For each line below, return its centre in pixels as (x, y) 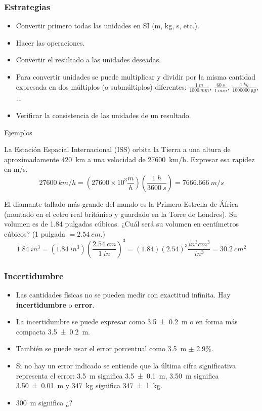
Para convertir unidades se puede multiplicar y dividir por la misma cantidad (136, 77)
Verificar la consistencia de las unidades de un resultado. (103, 115)
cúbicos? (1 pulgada (35, 233)
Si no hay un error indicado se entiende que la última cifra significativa (126, 366)
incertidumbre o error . (55, 304)
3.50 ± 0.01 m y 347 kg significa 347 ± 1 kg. (89, 385)
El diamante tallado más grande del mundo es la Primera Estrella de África (121, 203)
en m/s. (16, 169)
